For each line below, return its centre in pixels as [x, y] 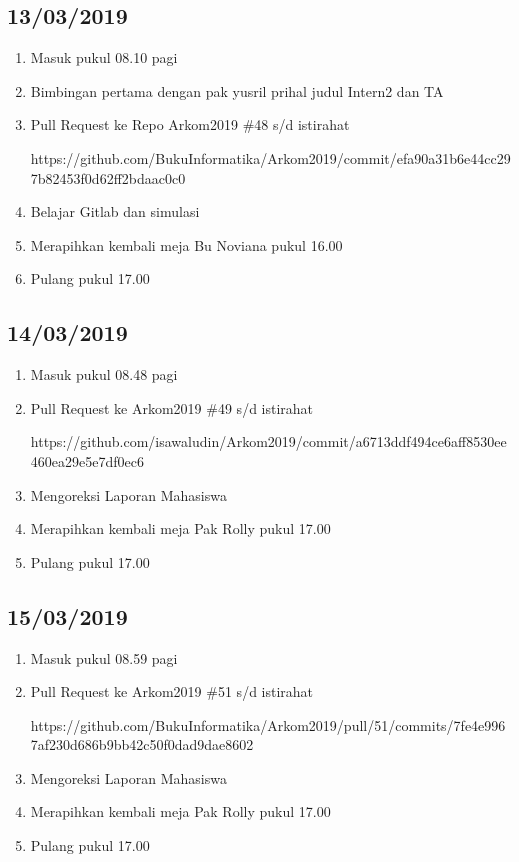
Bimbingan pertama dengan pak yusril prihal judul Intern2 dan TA [237, 90]
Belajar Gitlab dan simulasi [115, 211]
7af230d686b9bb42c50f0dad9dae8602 [142, 744]
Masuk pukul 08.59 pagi [104, 657]
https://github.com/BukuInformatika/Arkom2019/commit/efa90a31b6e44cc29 [270, 157]
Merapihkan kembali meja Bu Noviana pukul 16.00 [186, 244]
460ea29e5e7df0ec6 [87, 460]
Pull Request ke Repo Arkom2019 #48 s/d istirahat [190, 124]
